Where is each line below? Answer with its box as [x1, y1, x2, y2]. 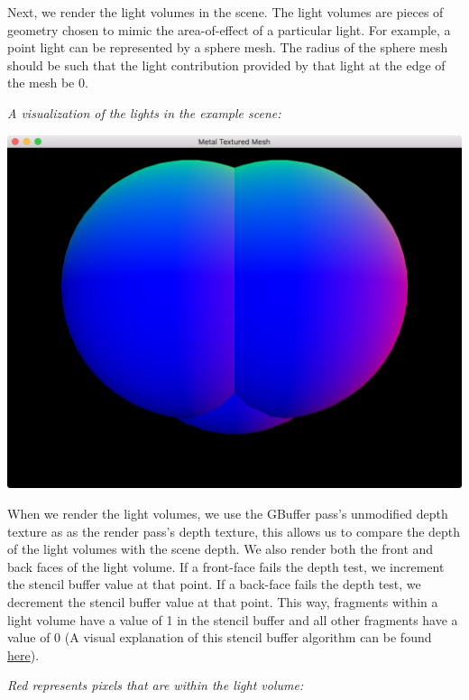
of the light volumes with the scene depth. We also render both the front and [7, 539, 434, 558]
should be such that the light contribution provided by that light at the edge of [7, 55, 446, 74]
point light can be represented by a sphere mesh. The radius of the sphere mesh [7, 38, 448, 57]
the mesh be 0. [7, 73, 88, 92]
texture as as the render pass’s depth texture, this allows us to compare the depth [7, 521, 461, 540]
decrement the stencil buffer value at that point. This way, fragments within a [7, 592, 438, 611]
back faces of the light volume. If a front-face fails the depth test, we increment [7, 557, 445, 576]
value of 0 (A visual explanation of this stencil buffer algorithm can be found [7, 628, 432, 647]
